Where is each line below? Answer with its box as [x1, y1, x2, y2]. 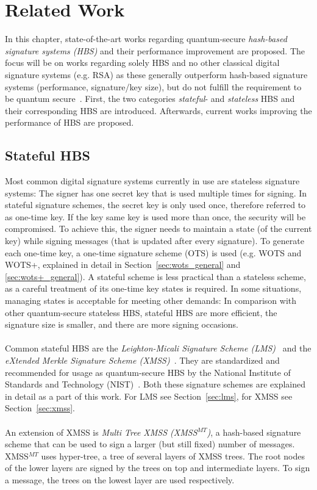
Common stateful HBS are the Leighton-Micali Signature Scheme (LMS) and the [5, 342, 312, 355]
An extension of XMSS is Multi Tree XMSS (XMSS [5, 425, 198, 438]
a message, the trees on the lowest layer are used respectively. [5, 473, 235, 486]
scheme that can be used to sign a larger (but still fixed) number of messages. [5, 438, 295, 450]
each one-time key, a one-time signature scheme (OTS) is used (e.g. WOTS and [5, 246, 302, 259]
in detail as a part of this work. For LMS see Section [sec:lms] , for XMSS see [5, 389, 293, 402]
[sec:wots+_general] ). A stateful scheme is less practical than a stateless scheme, [5, 270, 306, 283]
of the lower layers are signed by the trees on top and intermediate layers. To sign [5, 461, 310, 474]
